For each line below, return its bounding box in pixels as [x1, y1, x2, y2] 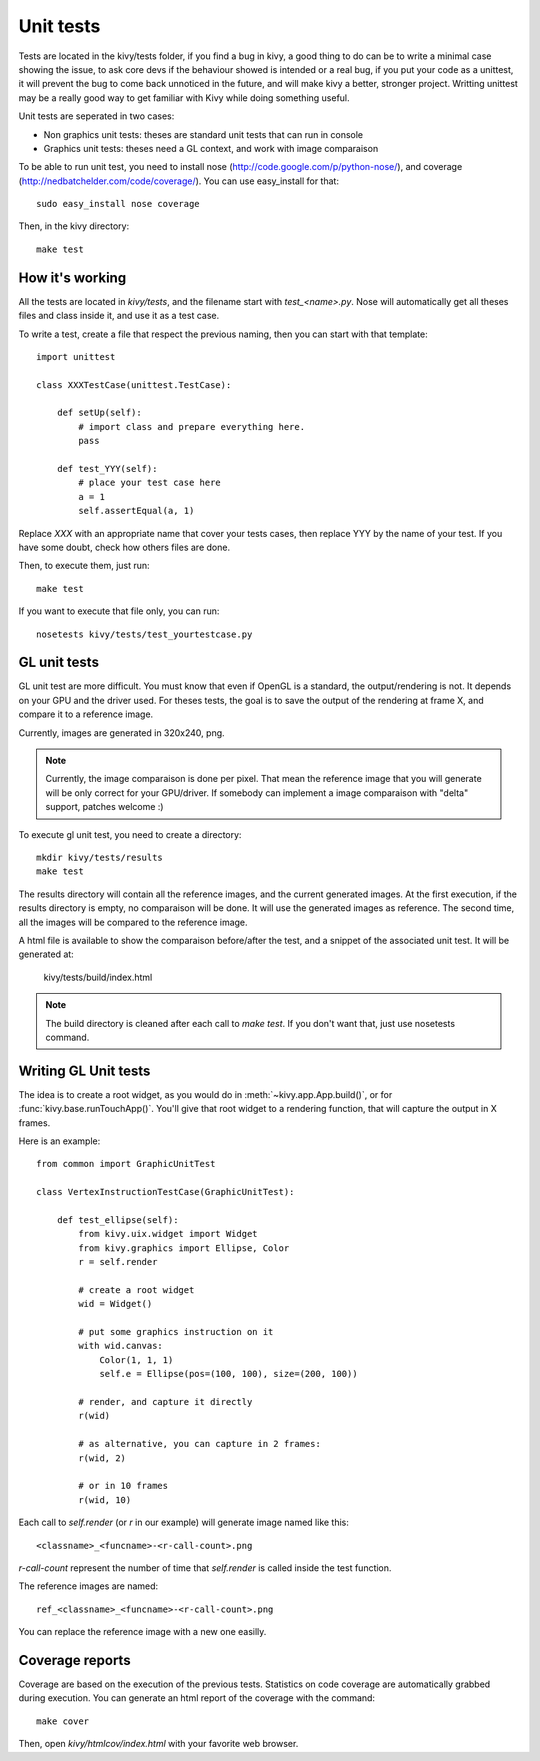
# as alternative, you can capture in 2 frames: [78, 1438, 322, 1450]
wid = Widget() [78, 1298, 153, 1310]
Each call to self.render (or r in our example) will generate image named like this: [18, 1516, 350, 1529]
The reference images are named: [18, 1580, 159, 1592]
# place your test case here [78, 477, 222, 489]
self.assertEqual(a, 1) [78, 505, 195, 517]
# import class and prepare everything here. [78, 421, 305, 432]
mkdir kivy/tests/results [36, 851, 164, 863]
